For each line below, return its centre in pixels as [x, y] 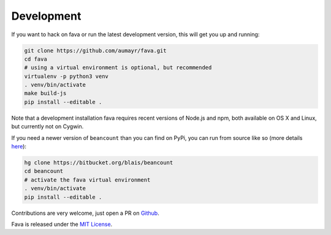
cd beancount [44, 171]
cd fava [36, 59]
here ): [19, 147]
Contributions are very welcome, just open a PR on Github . [85, 213]
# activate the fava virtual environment [87, 180]
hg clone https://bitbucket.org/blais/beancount [99, 163]
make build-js [45, 93]
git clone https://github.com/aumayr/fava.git [95, 50]
